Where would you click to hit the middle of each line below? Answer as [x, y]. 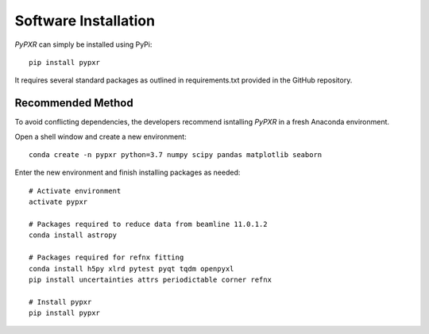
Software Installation [85, 21]
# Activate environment [75, 191]
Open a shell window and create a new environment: [100, 136]
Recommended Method [74, 103]
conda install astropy [73, 235]
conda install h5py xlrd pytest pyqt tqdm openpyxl [131, 269]
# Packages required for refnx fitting [106, 257]
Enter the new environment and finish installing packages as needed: [128, 173]
